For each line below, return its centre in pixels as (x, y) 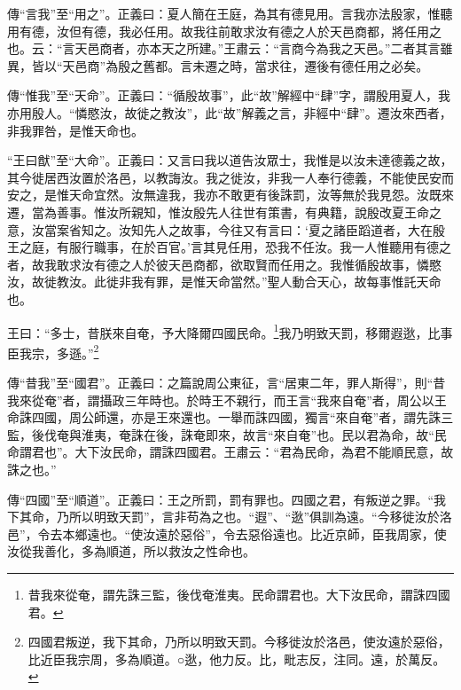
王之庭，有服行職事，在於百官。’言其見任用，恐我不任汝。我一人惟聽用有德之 (229, 247)
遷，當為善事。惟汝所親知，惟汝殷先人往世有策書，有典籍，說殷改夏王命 (218, 212)
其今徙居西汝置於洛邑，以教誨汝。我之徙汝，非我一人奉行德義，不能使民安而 (230, 177)
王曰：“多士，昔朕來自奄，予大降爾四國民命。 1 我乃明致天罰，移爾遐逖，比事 (230, 331)
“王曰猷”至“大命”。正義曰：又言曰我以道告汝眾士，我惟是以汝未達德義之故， (230, 160)
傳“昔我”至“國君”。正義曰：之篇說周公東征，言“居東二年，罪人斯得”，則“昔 (227, 382)
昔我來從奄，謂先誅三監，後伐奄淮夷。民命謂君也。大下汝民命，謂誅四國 (239, 594)
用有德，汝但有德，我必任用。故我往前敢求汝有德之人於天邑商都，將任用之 (224, 31)
